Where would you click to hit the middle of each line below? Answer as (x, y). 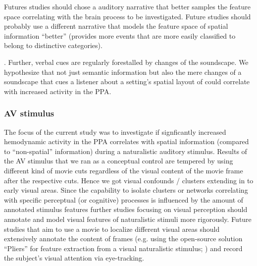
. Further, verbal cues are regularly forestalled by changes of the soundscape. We (126, 62)
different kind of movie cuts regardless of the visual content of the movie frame (124, 170)
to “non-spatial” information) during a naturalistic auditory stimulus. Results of (126, 151)
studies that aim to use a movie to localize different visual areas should (112, 229)
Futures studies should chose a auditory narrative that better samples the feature (127, 6)
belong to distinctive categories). (53, 45)
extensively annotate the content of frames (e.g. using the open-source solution (123, 239)
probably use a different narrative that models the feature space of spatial (116, 26)
